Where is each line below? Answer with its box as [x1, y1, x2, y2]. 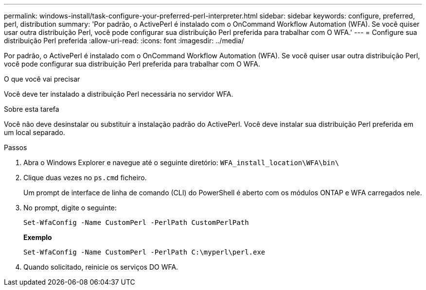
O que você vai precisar [4, 75, 80, 83]
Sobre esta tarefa [4, 105, 59, 113]
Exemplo [23, 233, 52, 241]
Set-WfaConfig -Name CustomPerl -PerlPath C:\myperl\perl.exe [23, 248, 266, 256]
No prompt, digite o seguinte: [23, 204, 117, 212]
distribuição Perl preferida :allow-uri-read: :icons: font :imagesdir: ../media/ [4, 36, 244, 45]
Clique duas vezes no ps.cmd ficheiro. [23, 173, 147, 182]
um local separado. [4, 128, 65, 136]
